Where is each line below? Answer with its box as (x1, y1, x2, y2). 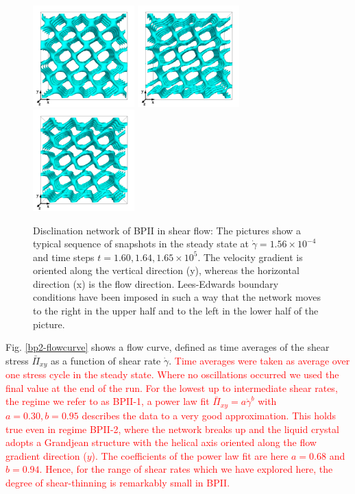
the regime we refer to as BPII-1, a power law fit (5, 394, 210, 408)
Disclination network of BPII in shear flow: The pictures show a (33, 223, 302, 237)
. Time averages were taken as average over (169, 353, 350, 367)
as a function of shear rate (50, 353, 161, 367)
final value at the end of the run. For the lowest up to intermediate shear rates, (5, 380, 338, 395)
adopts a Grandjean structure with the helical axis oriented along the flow (5, 435, 317, 449)
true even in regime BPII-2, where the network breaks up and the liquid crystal (5, 421, 339, 436)
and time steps (33, 249, 95, 264)
